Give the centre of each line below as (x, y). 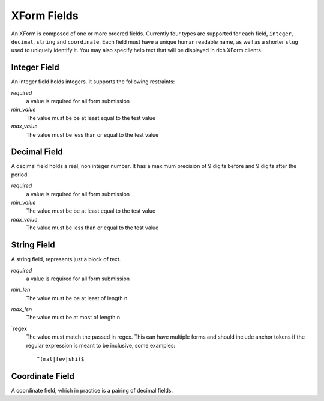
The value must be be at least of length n (77, 298)
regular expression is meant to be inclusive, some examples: (101, 345)
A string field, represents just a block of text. (66, 259)
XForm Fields (45, 16)
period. (20, 175)
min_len (21, 290)
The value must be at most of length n (73, 318)
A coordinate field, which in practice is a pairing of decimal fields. (92, 390)
